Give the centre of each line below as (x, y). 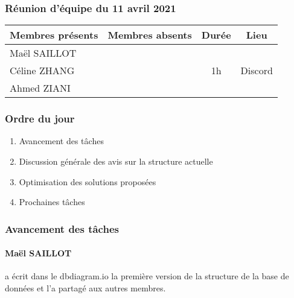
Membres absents (150, 35)
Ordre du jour (40, 119)
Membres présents (54, 35)
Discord (257, 71)
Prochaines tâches (52, 202)
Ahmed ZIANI (40, 88)
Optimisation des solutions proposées (88, 181)
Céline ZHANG (42, 71)
